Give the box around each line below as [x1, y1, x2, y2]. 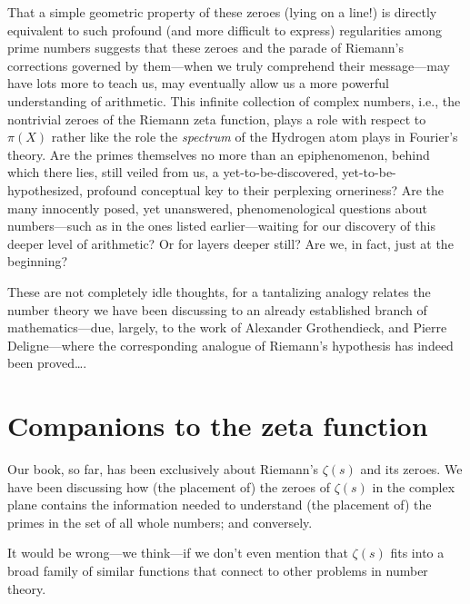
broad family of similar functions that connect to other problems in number [7, 560, 428, 579]
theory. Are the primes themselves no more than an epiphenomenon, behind [7, 144, 430, 163]
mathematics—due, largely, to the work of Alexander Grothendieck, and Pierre [7, 318, 447, 337]
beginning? [7, 252, 68, 271]
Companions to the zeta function [7, 407, 428, 444]
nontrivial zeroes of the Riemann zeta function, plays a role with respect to [7, 109, 426, 128]
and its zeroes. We [360, 460, 463, 478]
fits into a [390, 543, 445, 562]
